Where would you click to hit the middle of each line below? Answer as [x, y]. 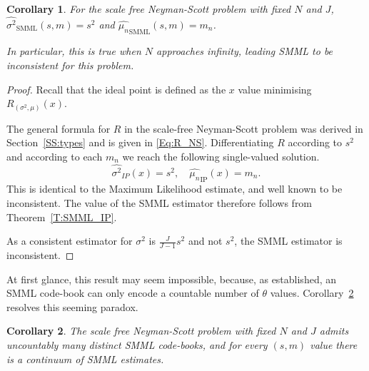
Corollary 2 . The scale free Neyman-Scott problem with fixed [141, 331]
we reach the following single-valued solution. [221, 156]
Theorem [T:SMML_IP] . [62, 217]
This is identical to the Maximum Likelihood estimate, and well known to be [175, 189]
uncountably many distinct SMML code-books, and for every [137, 345]
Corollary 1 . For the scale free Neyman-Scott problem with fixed [149, 9]
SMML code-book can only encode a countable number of [133, 293]
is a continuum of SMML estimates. [85, 359]
